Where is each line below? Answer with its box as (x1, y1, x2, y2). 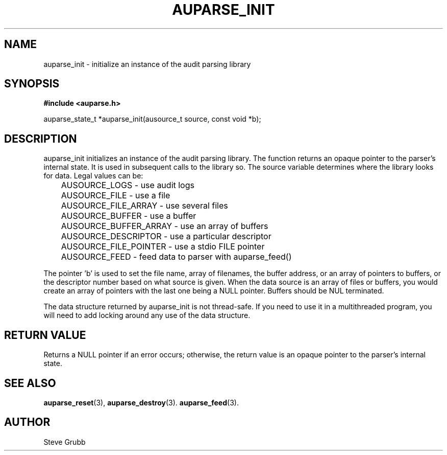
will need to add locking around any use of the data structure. (43, 311, 251, 320)
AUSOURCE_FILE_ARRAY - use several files (61, 200, 228, 211)
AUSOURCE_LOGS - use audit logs (61, 180, 194, 191)
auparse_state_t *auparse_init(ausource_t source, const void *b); (43, 115, 261, 124)
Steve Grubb (43, 437, 86, 446)
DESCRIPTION (4, 132, 77, 145)
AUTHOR (4, 416, 51, 429)
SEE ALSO (4, 376, 56, 390)
